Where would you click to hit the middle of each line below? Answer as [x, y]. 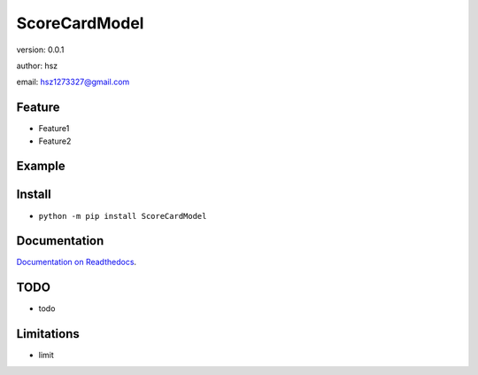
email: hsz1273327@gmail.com [73, 82]
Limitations [48, 334]
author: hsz [37, 66]
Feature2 [55, 141]
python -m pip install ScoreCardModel [123, 216]
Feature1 [54, 129]
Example [41, 166]
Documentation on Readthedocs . [77, 262]
